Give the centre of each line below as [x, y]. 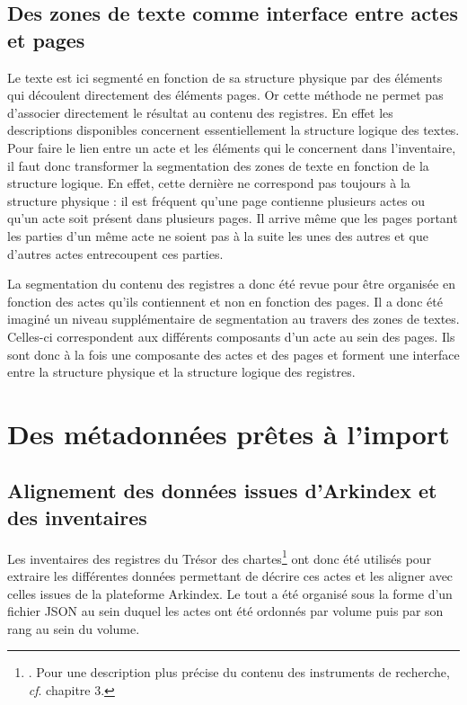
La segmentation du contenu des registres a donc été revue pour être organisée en [231, 284]
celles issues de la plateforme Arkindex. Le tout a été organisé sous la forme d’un [230, 593]
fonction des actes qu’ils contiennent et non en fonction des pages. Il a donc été [225, 301]
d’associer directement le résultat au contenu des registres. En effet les [200, 112]
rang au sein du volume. [74, 628]
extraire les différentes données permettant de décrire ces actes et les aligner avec [230, 575]
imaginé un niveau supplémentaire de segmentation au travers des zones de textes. [233, 319]
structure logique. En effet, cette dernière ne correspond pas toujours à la [209, 183]
